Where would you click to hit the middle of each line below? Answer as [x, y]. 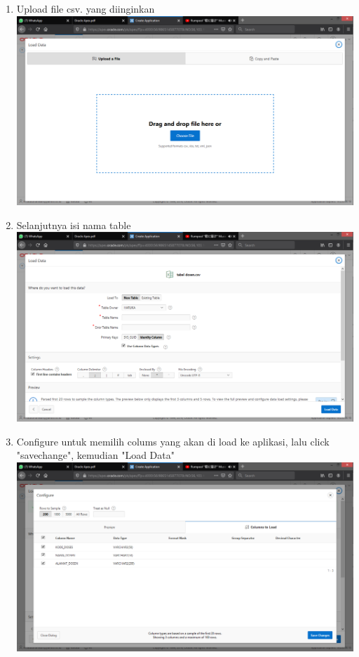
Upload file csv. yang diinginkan [86, 8]
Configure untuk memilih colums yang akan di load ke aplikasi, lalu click [173, 441]
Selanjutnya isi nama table [74, 225]
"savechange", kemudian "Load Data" [95, 455]
